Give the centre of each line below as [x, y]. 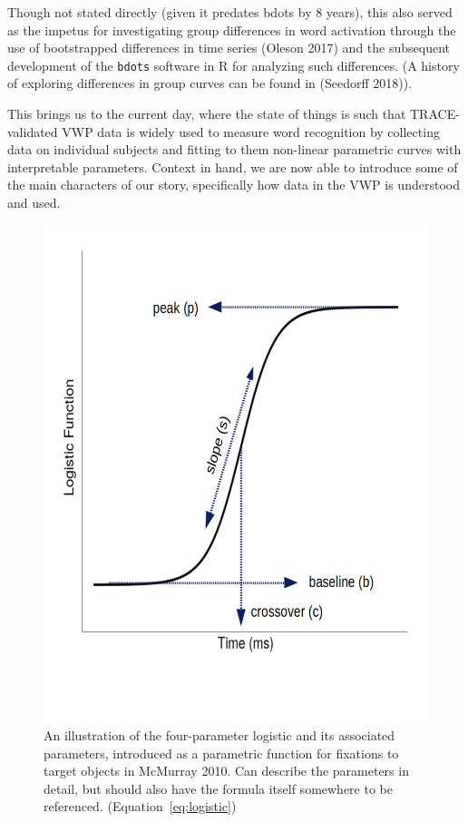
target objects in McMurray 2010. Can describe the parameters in [226, 771]
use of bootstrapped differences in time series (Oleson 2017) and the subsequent [229, 48]
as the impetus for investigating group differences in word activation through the [232, 29]
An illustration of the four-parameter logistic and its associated [219, 735]
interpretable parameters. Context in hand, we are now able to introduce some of [233, 166]
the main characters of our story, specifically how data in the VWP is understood [234, 185]
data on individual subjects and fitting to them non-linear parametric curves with [234, 149]
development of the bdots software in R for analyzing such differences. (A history [234, 65]
